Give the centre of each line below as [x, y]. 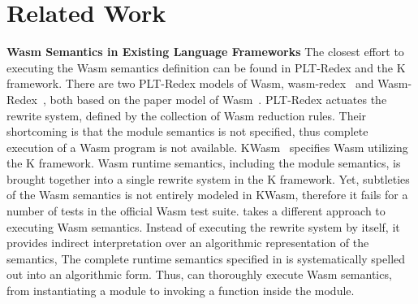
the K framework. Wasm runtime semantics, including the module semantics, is [204, 163]
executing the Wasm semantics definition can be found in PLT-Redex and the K [206, 67]
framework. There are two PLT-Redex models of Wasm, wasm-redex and [190, 83]
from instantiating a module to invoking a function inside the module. [181, 291]
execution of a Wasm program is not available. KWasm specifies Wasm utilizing [207, 147]
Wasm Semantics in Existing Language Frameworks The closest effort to [205, 52]
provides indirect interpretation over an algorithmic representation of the [188, 243]
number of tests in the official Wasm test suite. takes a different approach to [196, 211]
